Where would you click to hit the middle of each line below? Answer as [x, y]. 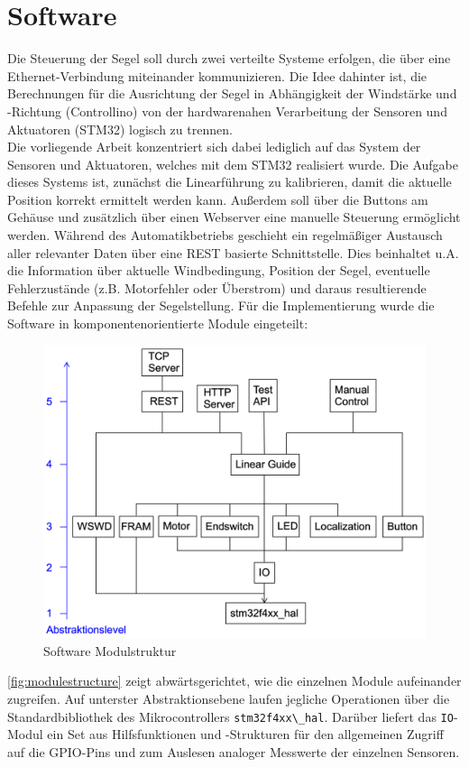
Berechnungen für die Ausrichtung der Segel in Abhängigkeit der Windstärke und [232, 93]
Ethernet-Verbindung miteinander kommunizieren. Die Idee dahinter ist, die [217, 75]
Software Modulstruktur [110, 650]
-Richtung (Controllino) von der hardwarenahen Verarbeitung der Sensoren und [227, 111]
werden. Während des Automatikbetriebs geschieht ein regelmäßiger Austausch [225, 235]
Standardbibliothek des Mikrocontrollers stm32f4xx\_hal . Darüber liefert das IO [230, 716]
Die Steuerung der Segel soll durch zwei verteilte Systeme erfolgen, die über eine [229, 58]
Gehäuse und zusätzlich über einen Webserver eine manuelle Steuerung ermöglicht [234, 217]
